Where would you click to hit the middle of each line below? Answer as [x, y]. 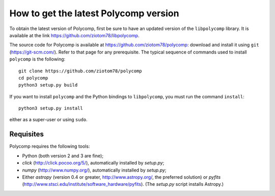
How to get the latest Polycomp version [94, 13]
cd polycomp [33, 78]
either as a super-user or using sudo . [48, 120]
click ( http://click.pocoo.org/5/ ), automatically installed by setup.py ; [93, 163]
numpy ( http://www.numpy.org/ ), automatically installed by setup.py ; [94, 170]
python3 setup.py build [48, 85]
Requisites [27, 134]
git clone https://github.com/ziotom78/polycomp [80, 71]
